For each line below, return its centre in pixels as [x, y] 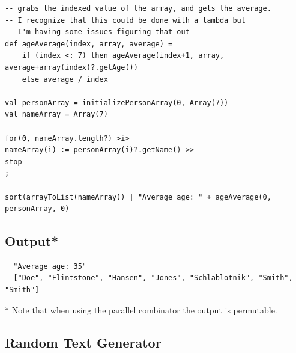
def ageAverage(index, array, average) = [89, 44]
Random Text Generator [83, 342]
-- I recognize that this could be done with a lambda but [125, 20]
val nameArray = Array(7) [56, 115]
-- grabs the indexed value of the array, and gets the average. [138, 8]
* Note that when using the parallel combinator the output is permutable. [141, 309]
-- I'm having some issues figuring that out [97, 32]
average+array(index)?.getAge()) [71, 67]
